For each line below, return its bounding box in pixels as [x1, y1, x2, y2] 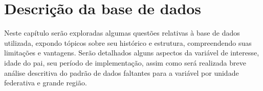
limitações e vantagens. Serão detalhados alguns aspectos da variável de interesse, [4, 47, 259, 58]
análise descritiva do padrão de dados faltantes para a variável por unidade [4, 67, 239, 78]
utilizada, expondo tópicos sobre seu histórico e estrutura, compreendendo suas [4, 37, 252, 48]
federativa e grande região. [4, 77, 87, 88]
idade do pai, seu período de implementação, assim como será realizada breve [4, 57, 246, 68]
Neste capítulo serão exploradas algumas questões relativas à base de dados [4, 27, 240, 38]
